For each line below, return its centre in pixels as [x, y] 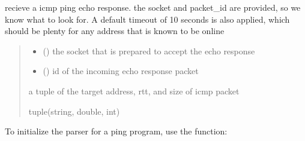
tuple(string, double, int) [74, 111]
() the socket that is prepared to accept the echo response [149, 50]
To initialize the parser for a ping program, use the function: [116, 131]
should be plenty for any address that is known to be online [115, 31]
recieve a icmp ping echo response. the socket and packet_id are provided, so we [153, 7]
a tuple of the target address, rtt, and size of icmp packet [134, 91]
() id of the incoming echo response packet [121, 71]
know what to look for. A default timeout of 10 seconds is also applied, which [147, 19]
